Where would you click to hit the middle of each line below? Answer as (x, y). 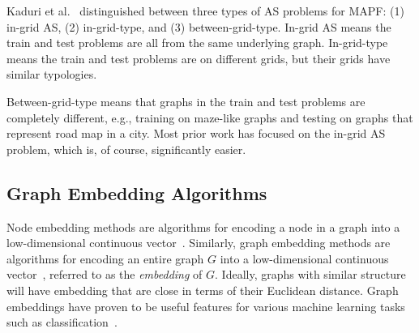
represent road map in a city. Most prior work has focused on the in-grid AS (196, 133)
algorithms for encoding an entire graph (105, 258)
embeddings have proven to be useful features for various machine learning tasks (206, 306)
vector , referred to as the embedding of (105, 274)
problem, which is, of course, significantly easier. (126, 149)
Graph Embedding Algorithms (137, 192)
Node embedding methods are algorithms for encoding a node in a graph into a (203, 226)
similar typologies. (52, 74)
